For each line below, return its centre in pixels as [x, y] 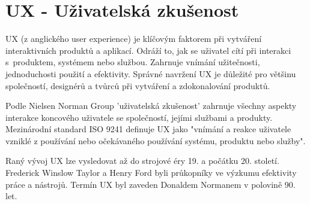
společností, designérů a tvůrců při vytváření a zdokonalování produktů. [138, 85]
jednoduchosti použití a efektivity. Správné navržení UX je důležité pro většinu [151, 73]
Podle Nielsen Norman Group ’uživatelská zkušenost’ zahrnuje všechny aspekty [151, 106]
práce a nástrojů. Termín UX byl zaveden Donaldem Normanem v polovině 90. [150, 184]
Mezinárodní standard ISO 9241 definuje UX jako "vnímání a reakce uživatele [148, 129]
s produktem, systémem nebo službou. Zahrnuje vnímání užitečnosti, [133, 62]
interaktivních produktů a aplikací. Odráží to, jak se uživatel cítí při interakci [148, 50]
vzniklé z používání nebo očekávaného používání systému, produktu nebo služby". [156, 140]
